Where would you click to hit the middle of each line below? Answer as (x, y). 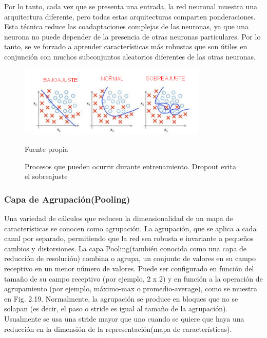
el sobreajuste (46, 176)
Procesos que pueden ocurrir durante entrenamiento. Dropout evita (130, 166)
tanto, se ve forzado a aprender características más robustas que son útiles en (126, 46)
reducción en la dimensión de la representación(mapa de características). (118, 329)
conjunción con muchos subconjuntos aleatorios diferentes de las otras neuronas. (130, 56)
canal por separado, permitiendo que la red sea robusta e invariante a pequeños (129, 238)
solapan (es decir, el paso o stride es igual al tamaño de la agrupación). (116, 309)
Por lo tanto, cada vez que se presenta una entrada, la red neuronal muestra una (131, 6)
